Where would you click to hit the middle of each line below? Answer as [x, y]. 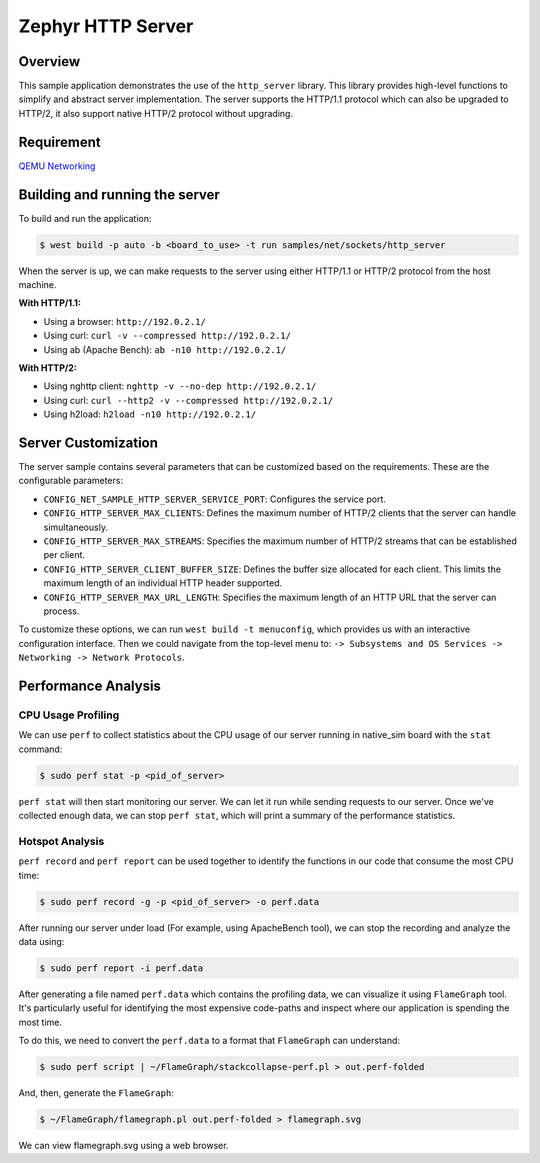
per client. [64, 555]
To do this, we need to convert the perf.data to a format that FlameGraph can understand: [209, 1041]
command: [40, 749]
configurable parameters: [71, 481]
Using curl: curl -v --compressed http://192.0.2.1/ [167, 336]
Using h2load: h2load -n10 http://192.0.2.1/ [150, 414]
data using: [41, 941]
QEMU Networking [57, 166]
